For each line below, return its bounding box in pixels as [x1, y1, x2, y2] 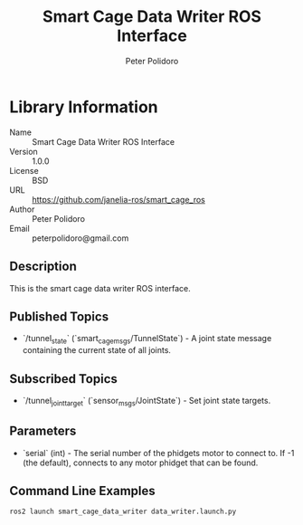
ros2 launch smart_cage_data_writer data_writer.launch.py [9, 507, 237, 517]
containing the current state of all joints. [22, 345, 172, 356]
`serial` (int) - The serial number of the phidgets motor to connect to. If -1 [22, 447, 295, 458]
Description [9, 259, 77, 274]
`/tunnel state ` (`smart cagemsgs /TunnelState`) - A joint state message [22, 333, 272, 346]
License [9, 165, 39, 176]
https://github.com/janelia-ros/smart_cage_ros [32, 194, 205, 205]
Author [9, 204, 35, 215]
